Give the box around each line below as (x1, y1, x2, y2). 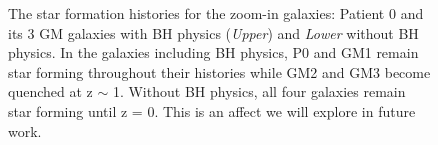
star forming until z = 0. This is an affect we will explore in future (8, 100, 416, 121)
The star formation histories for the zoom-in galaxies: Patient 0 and (8, 3, 424, 23)
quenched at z (8, 81, 93, 102)
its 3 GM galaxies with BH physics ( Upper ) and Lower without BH (8, 22, 419, 43)
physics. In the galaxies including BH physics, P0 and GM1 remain (8, 42, 419, 63)
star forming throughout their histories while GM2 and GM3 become (8, 61, 431, 82)
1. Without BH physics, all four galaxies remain (112, 81, 406, 102)
